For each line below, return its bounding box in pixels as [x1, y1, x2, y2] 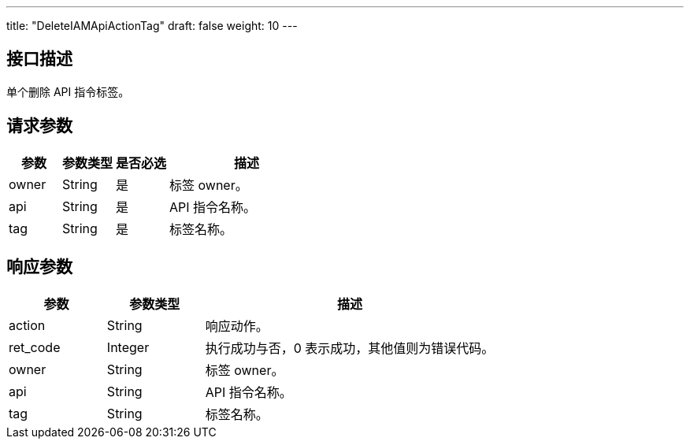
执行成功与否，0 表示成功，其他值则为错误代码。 [205, 339, 495, 356]
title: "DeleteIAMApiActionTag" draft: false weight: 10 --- [6, 19, 298, 32]
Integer [106, 339, 150, 355]
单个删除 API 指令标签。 [6, 84, 130, 98]
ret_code [9, 339, 61, 355]
